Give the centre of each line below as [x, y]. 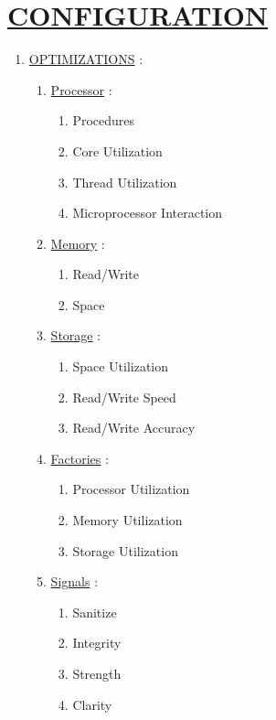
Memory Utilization [127, 520]
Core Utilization [117, 150]
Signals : [74, 581]
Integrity [97, 643]
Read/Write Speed [124, 397]
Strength [97, 673]
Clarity [92, 704]
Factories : [80, 458]
